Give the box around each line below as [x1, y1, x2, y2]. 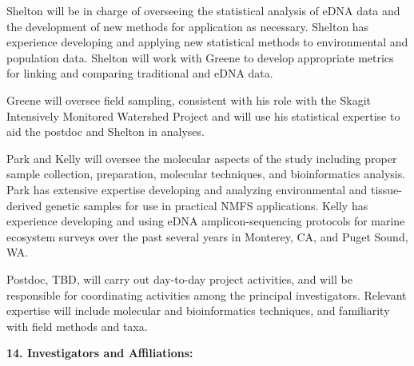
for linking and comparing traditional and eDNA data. [6, 65, 273, 82]
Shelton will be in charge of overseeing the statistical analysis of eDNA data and [6, 2, 400, 18]
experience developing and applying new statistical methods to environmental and [6, 34, 408, 50]
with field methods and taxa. [6, 317, 148, 334]
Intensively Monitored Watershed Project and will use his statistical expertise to [6, 107, 400, 124]
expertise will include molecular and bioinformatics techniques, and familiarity [6, 302, 390, 319]
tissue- [370, 181, 402, 197]
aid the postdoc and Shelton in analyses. [6, 123, 205, 140]
